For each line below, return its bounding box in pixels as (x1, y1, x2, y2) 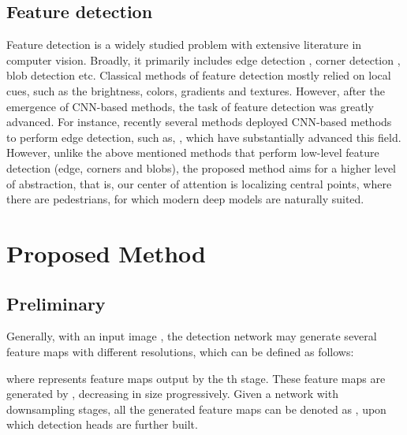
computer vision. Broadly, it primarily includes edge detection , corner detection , (6, 51, 401, 68)
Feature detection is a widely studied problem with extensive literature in (6, 36, 362, 53)
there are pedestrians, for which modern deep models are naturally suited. (6, 191, 364, 207)
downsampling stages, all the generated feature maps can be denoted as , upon (6, 400, 386, 417)
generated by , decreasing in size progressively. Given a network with (6, 385, 338, 402)
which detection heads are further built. (6, 416, 198, 433)
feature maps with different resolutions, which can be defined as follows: (6, 343, 354, 359)
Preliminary (6, 291, 106, 315)
